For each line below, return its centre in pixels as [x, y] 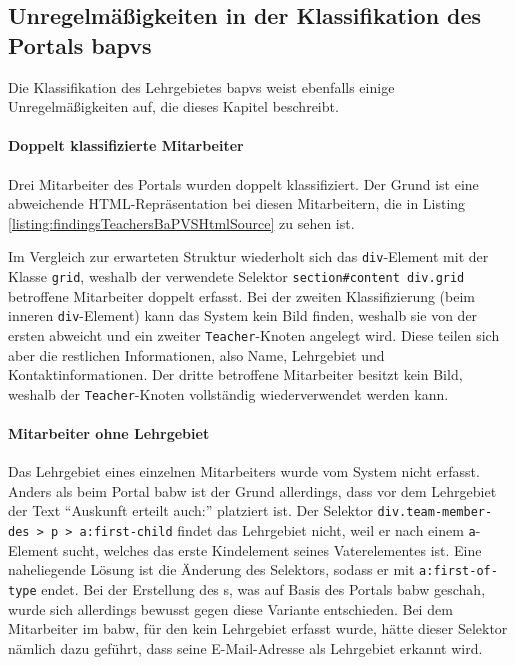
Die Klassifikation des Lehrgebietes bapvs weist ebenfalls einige [201, 86]
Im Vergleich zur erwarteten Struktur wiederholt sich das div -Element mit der [248, 256]
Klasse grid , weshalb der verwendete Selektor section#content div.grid [236, 276]
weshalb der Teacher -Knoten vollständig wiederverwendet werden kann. [228, 393]
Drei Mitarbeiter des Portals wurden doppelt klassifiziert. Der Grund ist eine [243, 183]
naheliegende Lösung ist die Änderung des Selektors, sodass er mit [211, 569]
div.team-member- [435, 512]
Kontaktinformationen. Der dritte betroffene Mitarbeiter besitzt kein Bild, [235, 374]
